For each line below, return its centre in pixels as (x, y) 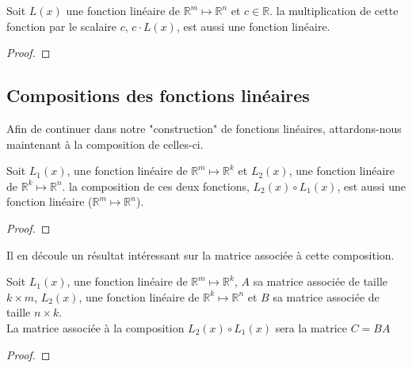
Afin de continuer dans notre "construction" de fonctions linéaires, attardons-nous (204, 128)
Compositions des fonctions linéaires (158, 95)
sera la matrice (311, 327)
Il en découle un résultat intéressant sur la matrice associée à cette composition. (200, 254)
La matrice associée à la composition (95, 327)
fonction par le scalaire (61, 26)
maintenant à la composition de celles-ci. (105, 144)
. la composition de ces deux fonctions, (156, 186)
